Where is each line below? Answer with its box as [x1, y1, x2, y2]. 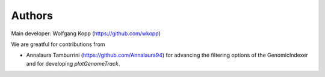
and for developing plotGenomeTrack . [26, 60, 120, 67]
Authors [11, 9, 54, 22]
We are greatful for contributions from [11, 41, 105, 48]
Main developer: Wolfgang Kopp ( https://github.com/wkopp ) [11, 30, 161, 37]
